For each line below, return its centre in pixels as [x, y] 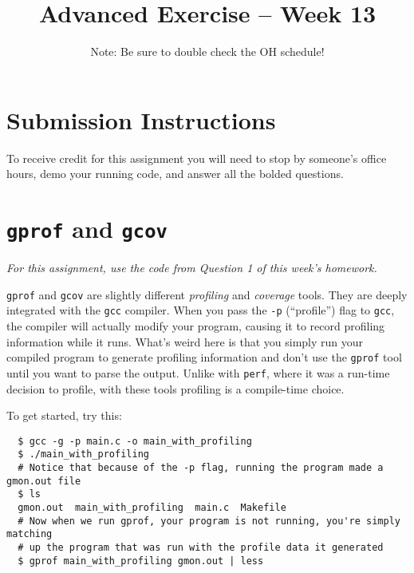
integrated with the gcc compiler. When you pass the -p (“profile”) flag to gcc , [201, 310]
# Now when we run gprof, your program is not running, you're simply [209, 521]
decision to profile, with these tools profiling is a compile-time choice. [175, 388]
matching [30, 534]
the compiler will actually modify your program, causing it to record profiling [196, 326]
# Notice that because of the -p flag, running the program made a [201, 468]
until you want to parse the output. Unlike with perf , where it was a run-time [198, 372]
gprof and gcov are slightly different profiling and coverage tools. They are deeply [207, 294]
